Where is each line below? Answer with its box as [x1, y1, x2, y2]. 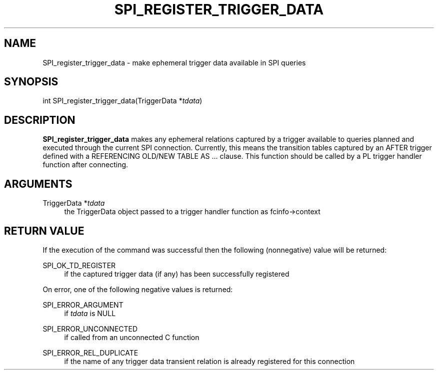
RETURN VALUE [4, 224, 84, 237]
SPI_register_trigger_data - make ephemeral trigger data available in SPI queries [42, 58, 306, 67]
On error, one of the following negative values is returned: [42, 285, 233, 294]
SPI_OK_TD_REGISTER [42, 261, 116, 270]
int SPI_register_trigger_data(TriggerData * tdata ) [42, 96, 202, 105]
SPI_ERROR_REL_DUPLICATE [42, 348, 138, 357]
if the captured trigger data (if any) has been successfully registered [64, 269, 289, 278]
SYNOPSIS [4, 75, 58, 88]
